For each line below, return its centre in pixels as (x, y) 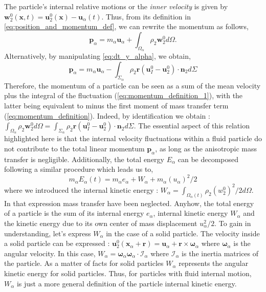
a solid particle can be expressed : (57, 243)
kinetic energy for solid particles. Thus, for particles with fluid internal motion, (128, 273)
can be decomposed (208, 159)
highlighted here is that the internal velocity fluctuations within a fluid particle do (133, 138)
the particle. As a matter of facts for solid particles (84, 263)
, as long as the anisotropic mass (206, 148)
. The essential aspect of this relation (192, 126)
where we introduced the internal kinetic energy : (81, 189)
